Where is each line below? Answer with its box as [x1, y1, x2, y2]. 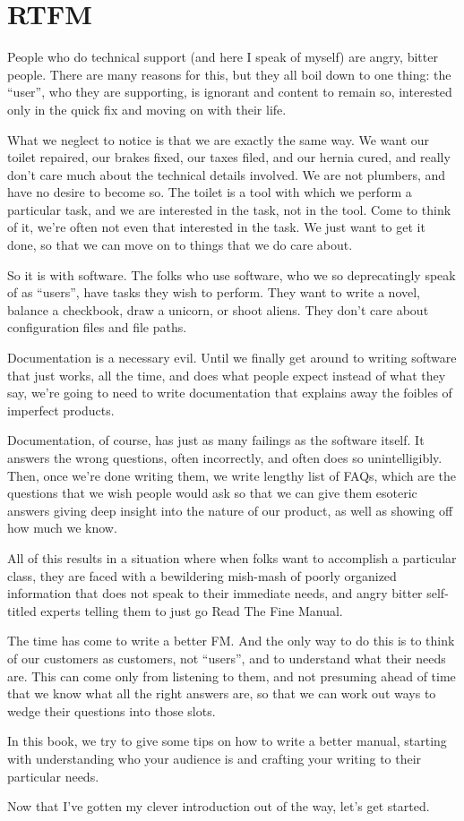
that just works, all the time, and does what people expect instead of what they [7, 365, 446, 384]
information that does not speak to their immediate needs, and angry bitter [7, 584, 423, 603]
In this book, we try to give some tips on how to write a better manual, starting [7, 731, 447, 750]
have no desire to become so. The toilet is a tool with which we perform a [7, 183, 412, 201]
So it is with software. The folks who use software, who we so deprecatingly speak [7, 265, 456, 284]
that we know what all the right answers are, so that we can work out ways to [7, 684, 436, 703]
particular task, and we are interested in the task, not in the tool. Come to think [7, 200, 451, 218]
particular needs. [7, 766, 99, 785]
